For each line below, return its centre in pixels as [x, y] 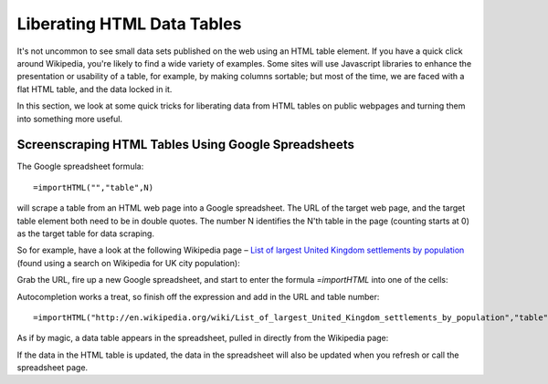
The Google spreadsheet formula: [80, 166]
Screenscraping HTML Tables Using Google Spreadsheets [186, 145]
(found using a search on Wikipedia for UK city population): [129, 263]
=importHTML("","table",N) [94, 187]
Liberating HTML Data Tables [129, 24]
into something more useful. [70, 119]
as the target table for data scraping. [86, 234]
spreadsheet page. [53, 368]
